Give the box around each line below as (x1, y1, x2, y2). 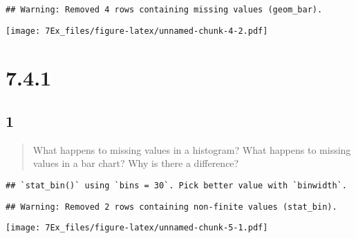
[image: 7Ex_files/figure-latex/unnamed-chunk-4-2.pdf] (6, 26, 268, 36)
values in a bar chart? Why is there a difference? (32, 156, 239, 170)
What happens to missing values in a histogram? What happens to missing (32, 142, 351, 157)
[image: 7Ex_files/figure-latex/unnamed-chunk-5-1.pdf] (6, 223, 268, 233)
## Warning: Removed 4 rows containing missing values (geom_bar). (6, 5, 323, 14)
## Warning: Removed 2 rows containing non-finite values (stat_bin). (6, 201, 337, 212)
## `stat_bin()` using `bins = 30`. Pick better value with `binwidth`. (6, 181, 347, 191)
